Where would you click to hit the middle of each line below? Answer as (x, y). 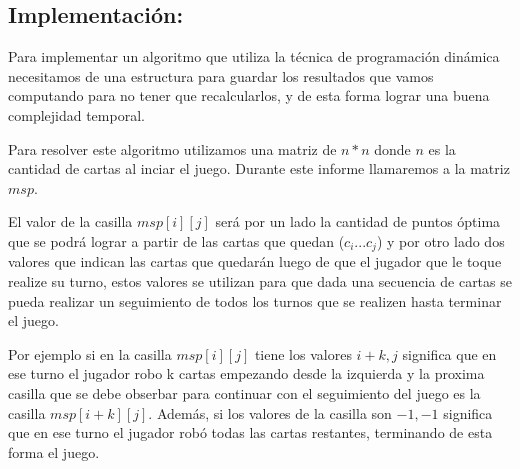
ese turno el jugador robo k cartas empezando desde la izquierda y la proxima (246, 373)
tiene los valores (303, 353)
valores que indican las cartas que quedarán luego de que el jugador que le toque (255, 261)
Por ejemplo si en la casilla (90, 353)
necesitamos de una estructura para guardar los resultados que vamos (221, 75)
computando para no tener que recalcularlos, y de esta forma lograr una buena (249, 95)
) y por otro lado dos (440, 240)
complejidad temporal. (76, 114)
